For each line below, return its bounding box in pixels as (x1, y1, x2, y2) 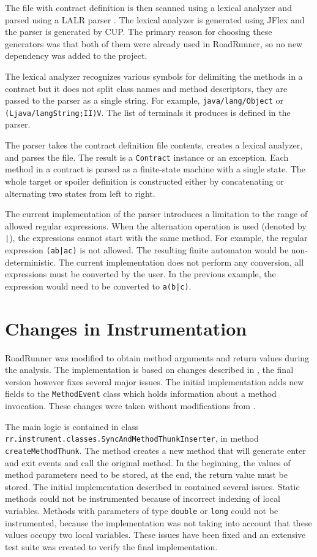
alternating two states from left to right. (5, 186, 155, 199)
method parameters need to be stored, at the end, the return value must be (5, 468, 288, 481)
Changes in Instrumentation (5, 315, 247, 340)
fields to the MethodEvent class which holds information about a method (5, 387, 277, 400)
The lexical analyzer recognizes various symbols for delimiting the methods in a (5, 69, 303, 82)
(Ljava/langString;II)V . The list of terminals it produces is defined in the (5, 106, 291, 118)
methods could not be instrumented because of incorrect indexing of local (5, 492, 280, 505)
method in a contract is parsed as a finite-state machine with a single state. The (5, 163, 305, 175)
